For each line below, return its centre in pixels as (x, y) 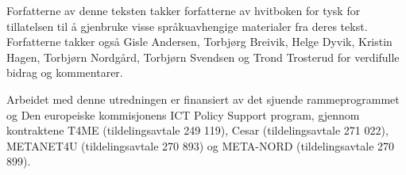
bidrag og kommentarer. (65, 72)
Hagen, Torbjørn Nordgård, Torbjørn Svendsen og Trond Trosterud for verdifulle (203, 57)
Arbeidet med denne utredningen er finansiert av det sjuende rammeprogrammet (203, 99)
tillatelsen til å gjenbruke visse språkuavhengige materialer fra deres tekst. (187, 26)
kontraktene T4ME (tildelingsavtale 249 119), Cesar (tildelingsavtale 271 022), (197, 130)
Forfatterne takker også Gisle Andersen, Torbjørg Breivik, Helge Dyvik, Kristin (199, 42)
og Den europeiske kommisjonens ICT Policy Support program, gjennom (183, 114)
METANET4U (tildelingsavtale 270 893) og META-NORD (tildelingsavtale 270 (201, 145)
